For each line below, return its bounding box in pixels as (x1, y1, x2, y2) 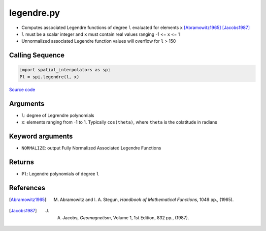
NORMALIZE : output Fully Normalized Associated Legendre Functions (21, 145, 162, 151)
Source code (9, 87, 35, 92)
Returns (9, 158, 34, 166)
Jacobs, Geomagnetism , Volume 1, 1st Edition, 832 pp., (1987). (62, 214, 189, 221)
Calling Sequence (9, 51, 65, 59)
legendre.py (9, 7, 60, 18)
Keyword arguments (9, 132, 73, 140)
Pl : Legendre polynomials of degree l (21, 171, 100, 176)
